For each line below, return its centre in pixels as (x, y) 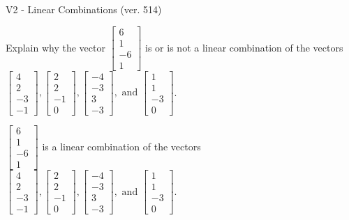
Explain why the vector (55, 47)
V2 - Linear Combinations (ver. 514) (84, 9)
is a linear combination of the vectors (121, 146)
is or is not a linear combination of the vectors (244, 47)
